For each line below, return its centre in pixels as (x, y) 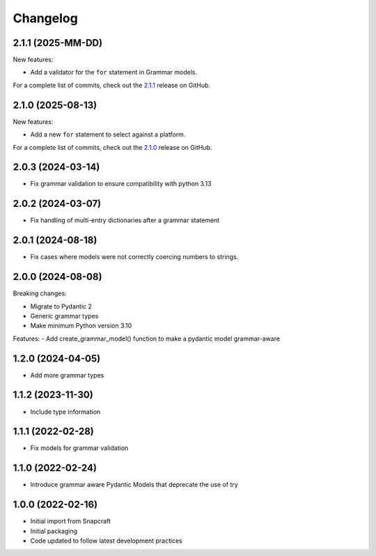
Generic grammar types (64, 316)
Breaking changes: (40, 293)
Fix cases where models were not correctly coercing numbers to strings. (134, 257)
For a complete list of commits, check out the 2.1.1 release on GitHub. (112, 85)
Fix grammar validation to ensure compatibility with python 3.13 (121, 184)
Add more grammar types (67, 375)
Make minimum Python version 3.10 (81, 326)
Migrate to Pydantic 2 (61, 306)
